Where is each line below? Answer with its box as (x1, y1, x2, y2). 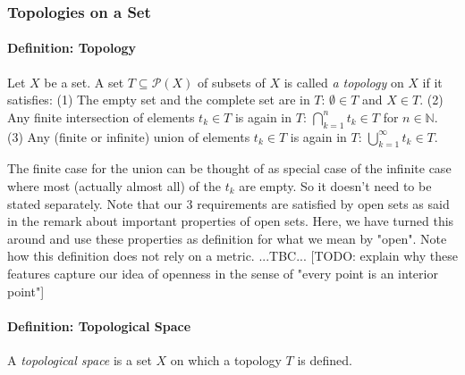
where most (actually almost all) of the (7, 177, 221, 196)
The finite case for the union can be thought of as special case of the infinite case (7, 159, 452, 178)
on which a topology (170, 350, 282, 369)
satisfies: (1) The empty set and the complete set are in (7, 90, 310, 109)
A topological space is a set (7, 350, 152, 369)
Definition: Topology (7, 38, 137, 57)
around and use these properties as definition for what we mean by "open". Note (7, 229, 447, 247)
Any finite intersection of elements (7, 107, 195, 126)
